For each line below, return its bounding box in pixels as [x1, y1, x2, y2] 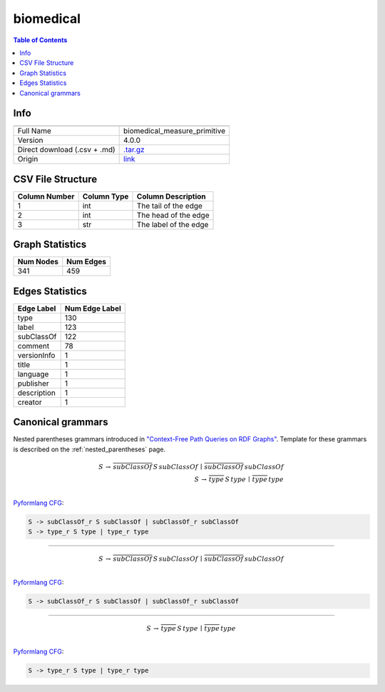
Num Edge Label [64, 304, 121, 314]
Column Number [17, 191, 75, 201]
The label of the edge [136, 219, 209, 229]
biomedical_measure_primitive [123, 126, 226, 136]
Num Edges [66, 257, 107, 267]
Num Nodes [17, 257, 58, 267]
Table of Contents [13, 36, 68, 44]
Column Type [82, 191, 129, 201]
